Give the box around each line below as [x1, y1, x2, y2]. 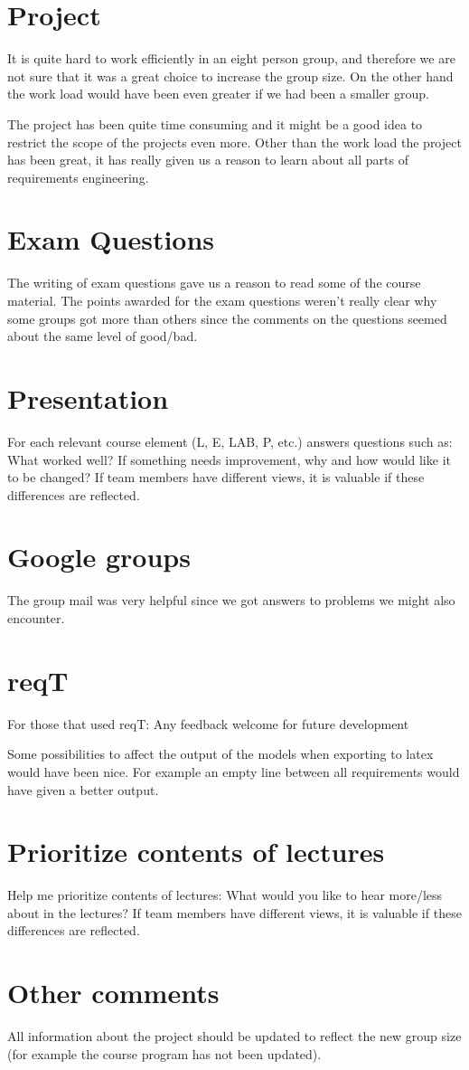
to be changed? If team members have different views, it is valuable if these [7, 468, 425, 487]
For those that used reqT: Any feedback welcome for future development [7, 714, 409, 733]
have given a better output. [7, 780, 159, 799]
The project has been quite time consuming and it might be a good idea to [7, 114, 423, 133]
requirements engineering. [7, 167, 149, 186]
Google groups [7, 538, 191, 575]
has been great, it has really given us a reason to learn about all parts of [7, 150, 408, 169]
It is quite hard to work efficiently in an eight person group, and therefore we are [7, 49, 455, 68]
